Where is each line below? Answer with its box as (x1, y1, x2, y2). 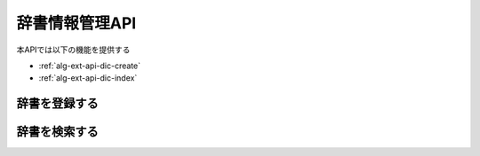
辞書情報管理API (16, 13, 137, 33)
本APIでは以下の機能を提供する (16, 44, 131, 55)
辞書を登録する (16, 96, 99, 111)
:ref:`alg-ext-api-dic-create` (38, 60, 141, 71)
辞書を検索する (16, 124, 99, 139)
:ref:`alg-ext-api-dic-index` (38, 73, 138, 83)
